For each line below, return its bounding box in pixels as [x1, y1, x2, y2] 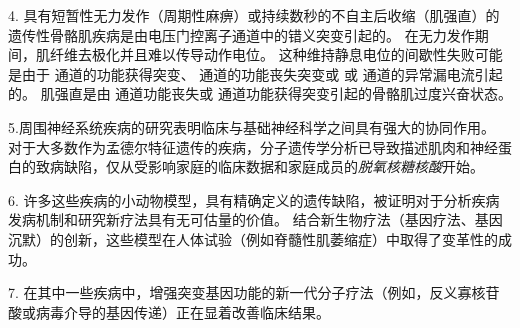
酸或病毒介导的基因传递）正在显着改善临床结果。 [8, 301, 330, 322]
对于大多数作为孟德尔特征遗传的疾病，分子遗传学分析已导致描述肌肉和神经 [8, 136, 498, 157]
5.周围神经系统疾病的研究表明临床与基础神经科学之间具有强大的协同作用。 [8, 116, 495, 137]
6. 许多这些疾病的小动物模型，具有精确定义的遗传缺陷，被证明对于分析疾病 [8, 189, 500, 210]
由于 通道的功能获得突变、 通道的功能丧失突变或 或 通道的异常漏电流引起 [21, 63, 503, 84]
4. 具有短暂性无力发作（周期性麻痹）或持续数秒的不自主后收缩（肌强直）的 [8, 5, 500, 25]
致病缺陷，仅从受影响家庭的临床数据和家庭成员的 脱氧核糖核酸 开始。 [35, 156, 484, 177]
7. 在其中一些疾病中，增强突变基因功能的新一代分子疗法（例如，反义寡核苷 [8, 282, 500, 303]
